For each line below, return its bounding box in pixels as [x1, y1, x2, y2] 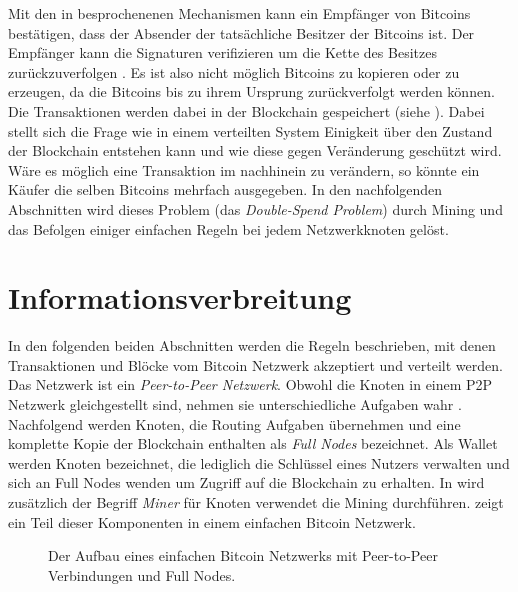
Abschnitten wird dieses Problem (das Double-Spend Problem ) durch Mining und [8, 198, 503, 219]
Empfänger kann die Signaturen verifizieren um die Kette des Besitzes [8, 42, 437, 63]
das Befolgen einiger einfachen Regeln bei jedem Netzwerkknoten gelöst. [8, 218, 449, 239]
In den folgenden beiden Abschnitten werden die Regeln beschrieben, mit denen [8, 335, 496, 356]
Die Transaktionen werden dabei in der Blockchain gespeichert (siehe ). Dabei [8, 100, 485, 121]
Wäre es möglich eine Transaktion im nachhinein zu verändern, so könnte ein [8, 159, 480, 180]
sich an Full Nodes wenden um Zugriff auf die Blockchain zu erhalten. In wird [8, 472, 485, 493]
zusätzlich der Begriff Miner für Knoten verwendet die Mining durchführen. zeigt [8, 492, 504, 512]
